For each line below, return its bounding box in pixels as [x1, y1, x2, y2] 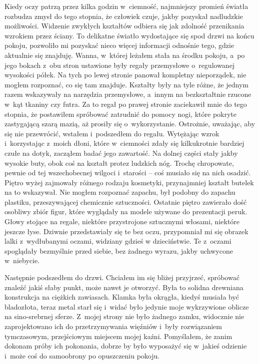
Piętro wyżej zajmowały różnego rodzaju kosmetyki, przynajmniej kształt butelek [4, 177, 254, 187]
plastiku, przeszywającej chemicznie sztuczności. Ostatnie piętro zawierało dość [4, 196, 247, 207]
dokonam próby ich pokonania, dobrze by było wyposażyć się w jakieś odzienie [4, 341, 247, 351]
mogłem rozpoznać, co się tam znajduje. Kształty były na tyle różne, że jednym [4, 79, 248, 89]
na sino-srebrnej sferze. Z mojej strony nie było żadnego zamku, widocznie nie [4, 311, 244, 322]
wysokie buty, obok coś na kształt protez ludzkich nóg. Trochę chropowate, [4, 157, 234, 168]
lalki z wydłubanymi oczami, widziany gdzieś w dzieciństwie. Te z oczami [4, 236, 231, 246]
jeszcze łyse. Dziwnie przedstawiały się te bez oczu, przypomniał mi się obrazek [4, 226, 248, 236]
